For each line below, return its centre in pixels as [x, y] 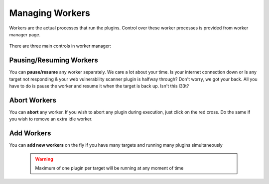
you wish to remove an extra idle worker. [51, 119]
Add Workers [30, 134]
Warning [44, 159]
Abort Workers [33, 100]
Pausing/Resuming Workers [54, 60]
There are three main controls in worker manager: [60, 46]
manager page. [25, 34]
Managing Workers [50, 13]
